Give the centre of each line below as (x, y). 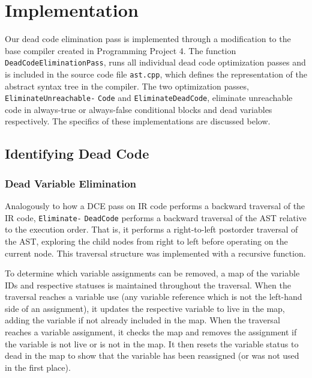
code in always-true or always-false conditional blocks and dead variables (139, 109)
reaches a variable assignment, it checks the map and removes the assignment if (151, 332)
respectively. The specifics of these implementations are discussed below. (138, 121)
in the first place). (38, 367)
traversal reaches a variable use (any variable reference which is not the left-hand (154, 297)
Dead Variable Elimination (71, 183)
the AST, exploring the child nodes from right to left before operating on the (146, 241)
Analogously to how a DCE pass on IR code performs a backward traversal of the (155, 206)
